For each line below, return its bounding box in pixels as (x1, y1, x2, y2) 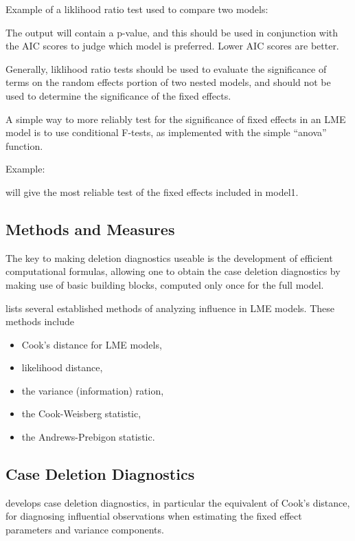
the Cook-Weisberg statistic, (21, 406, 141, 421)
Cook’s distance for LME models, (21, 337, 162, 351)
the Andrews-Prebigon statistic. (21, 430, 155, 444)
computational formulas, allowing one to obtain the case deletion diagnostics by (5, 264, 341, 278)
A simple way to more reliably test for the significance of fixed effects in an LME (5, 111, 346, 126)
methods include (5, 314, 75, 329)
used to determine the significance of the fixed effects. (5, 88, 231, 102)
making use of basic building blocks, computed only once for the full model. (5, 277, 324, 291)
